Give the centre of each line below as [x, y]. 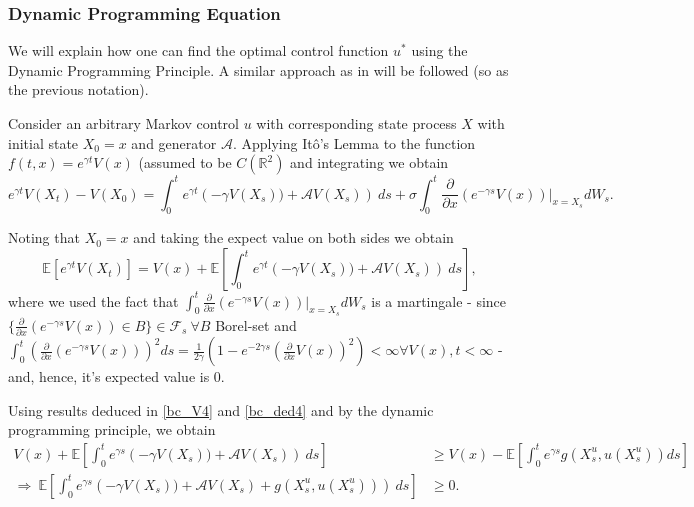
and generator [174, 142]
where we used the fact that [93, 300]
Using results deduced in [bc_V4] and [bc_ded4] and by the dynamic [221, 409]
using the [439, 50]
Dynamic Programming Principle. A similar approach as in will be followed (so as [258, 69]
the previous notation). [78, 89]
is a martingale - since [439, 300]
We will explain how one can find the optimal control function [198, 50]
